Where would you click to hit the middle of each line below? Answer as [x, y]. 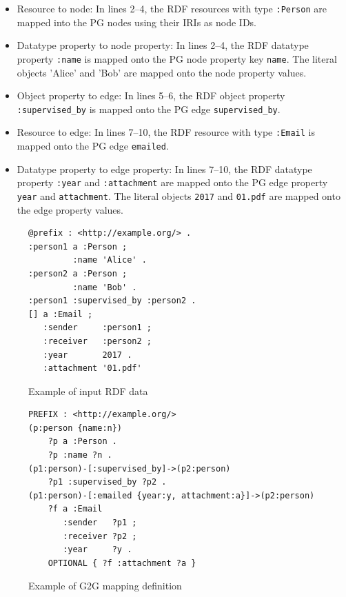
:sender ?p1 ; [100, 523]
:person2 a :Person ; [78, 273]
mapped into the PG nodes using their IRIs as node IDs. [137, 22]
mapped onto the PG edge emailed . [93, 145]
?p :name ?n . [80, 455]
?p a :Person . [82, 442]
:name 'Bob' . [105, 287]
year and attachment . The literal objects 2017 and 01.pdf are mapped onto [179, 195]
